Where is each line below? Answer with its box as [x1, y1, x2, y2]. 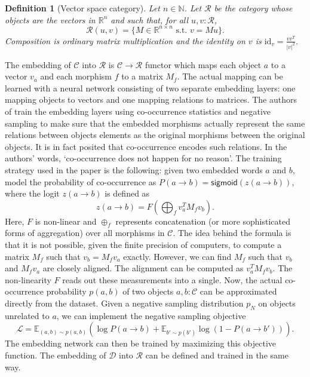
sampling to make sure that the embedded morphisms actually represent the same [5, 117, 305, 129]
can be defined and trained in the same [145, 349, 288, 361]
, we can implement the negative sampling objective [56, 309, 246, 321]
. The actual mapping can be [177, 70, 283, 82]
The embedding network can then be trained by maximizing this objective [5, 337, 276, 350]
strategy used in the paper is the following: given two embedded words [5, 163, 263, 176]
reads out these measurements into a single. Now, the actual [62, 273, 283, 286]
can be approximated [199, 285, 277, 298]
